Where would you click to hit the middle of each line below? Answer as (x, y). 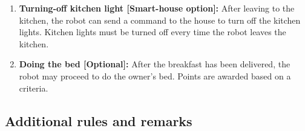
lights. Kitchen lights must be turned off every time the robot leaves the (152, 32)
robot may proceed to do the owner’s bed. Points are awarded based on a (155, 76)
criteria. (34, 88)
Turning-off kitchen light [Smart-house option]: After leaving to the (157, 8)
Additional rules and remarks (99, 120)
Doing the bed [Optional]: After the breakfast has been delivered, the (155, 64)
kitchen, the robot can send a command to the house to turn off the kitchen (160, 20)
